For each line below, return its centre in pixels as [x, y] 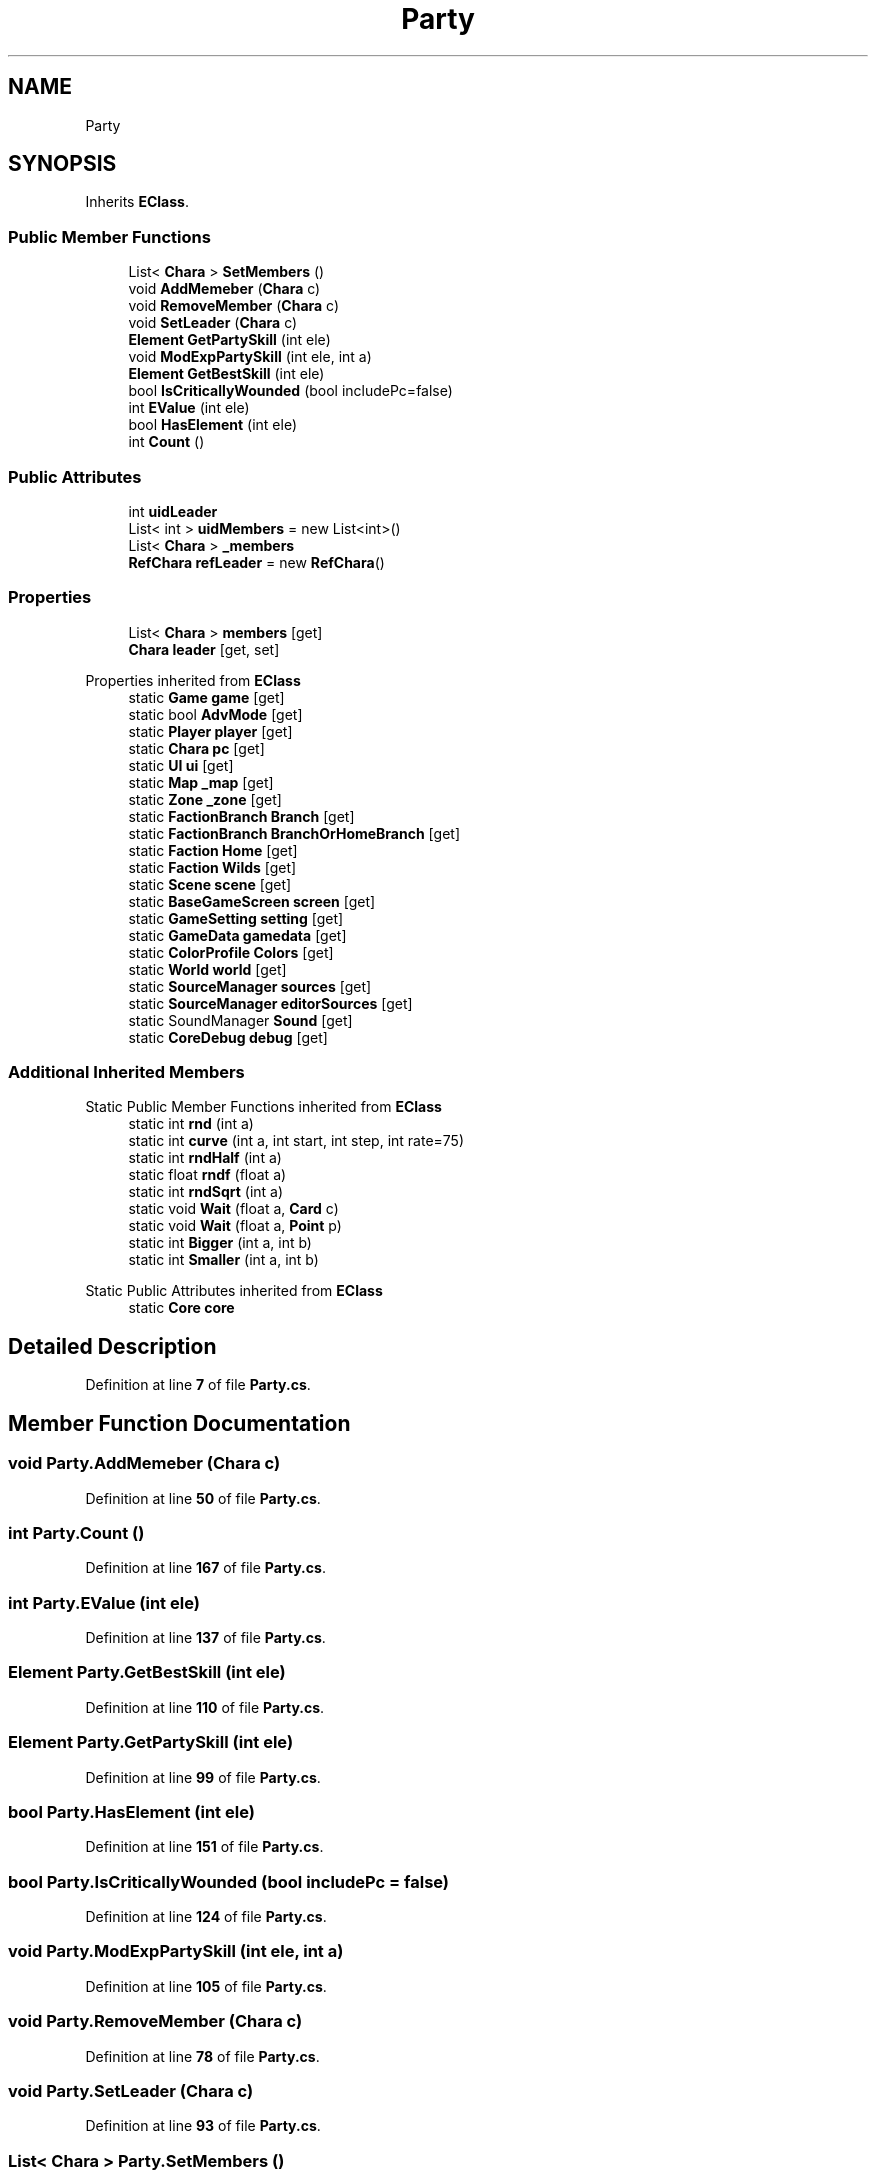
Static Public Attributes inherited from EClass [234, 1291]
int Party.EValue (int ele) [104, 1602]
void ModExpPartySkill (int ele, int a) [250, 357]
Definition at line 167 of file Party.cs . [205, 1568]
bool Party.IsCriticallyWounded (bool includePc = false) [229, 1881]
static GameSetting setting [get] [236, 918]
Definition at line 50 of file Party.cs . [203, 1498]
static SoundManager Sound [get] [240, 1020]
